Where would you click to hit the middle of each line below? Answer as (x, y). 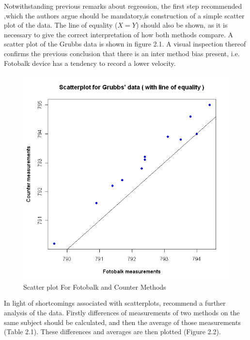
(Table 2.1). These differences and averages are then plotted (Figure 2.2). (112, 332)
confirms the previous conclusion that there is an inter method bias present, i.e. (122, 53)
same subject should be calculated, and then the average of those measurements (122, 322)
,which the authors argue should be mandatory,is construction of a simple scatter (124, 15)
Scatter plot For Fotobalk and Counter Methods (95, 286)
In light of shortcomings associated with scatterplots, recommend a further (115, 303)
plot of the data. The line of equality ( (61, 25)
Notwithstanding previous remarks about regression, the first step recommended (123, 6)
